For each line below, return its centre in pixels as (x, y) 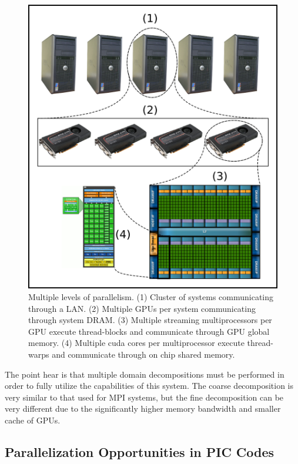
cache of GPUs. (33, 420)
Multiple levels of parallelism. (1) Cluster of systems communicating (151, 297)
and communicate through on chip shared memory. (143, 354)
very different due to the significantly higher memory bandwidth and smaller (143, 408)
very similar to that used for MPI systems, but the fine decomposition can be (144, 397)
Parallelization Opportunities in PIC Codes (140, 452)
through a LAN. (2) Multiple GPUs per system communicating (142, 308)
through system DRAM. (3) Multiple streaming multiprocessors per (150, 320)
